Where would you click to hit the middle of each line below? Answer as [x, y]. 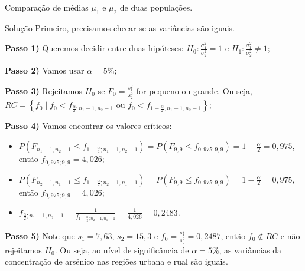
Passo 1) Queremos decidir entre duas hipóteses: [94, 48]
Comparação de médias [47, 7]
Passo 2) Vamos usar [45, 70]
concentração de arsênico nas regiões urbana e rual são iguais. [116, 261]
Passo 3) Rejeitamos [44, 90]
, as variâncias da [250, 249]
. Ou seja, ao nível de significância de [122, 249]
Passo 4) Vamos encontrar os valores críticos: [88, 126]
